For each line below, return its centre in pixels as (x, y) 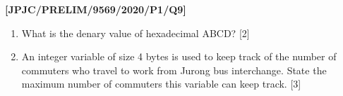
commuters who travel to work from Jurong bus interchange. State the (174, 70)
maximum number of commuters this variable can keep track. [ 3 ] (161, 84)
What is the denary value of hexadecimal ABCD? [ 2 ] (136, 33)
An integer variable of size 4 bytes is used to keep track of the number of (179, 56)
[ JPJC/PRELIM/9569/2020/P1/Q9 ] (96, 9)
